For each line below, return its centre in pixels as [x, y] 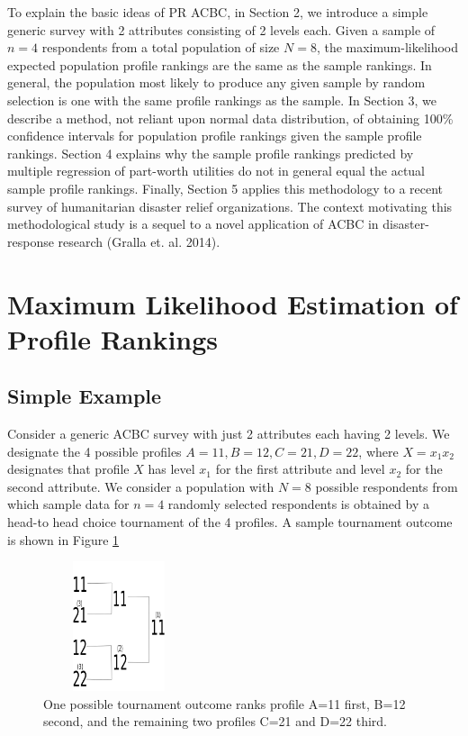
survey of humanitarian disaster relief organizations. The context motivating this [230, 206]
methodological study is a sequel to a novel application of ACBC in [193, 224]
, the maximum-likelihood [387, 47]
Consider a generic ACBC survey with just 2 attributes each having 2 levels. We [229, 434]
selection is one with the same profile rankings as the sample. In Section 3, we [222, 100]
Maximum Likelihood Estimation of [233, 303]
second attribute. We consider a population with [141, 486]
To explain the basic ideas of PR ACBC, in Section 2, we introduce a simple [218, 12]
